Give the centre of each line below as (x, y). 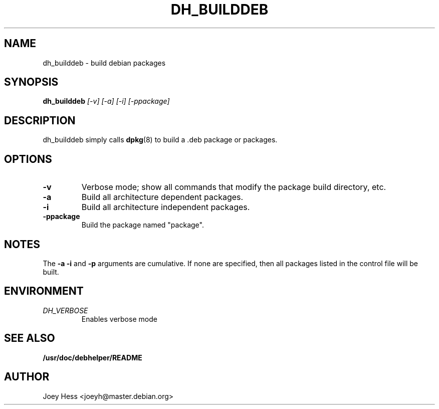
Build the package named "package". (143, 225)
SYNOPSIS (31, 82)
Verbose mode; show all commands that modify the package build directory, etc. (234, 187)
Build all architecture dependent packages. (162, 197)
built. (51, 272)
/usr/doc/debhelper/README (92, 357)
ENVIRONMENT (44, 291)
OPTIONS (28, 159)
